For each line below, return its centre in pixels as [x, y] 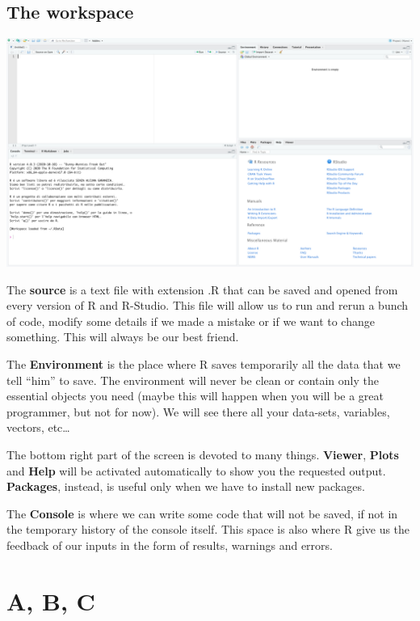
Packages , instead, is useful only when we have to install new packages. [186, 486]
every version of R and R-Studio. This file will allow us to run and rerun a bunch [208, 305]
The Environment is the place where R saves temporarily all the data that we [204, 364]
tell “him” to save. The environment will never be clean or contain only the [193, 380]
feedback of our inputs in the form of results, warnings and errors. [170, 545]
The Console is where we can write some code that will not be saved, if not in [202, 513]
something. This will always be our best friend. [123, 337]
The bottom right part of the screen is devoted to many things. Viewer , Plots [203, 455]
